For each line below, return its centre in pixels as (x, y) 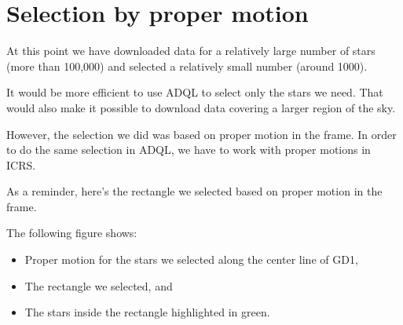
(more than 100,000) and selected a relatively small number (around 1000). (187, 66)
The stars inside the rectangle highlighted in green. (147, 312)
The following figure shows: (72, 233)
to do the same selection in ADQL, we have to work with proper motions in (189, 150)
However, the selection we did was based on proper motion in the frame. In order (201, 134)
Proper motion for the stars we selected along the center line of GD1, (191, 259)
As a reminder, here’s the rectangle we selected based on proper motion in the (194, 191)
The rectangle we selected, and (99, 285)
